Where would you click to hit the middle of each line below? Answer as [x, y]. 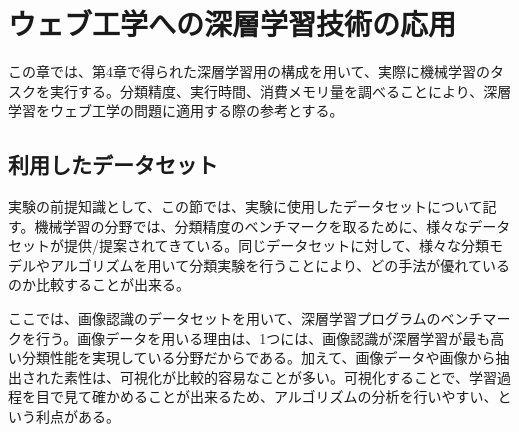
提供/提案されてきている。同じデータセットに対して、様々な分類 [276, 245]
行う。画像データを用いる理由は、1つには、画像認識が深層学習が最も [263, 337]
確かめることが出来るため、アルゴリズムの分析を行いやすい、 [294, 396]
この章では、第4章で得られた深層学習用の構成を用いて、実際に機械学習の [249, 71]
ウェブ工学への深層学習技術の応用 [232, 23]
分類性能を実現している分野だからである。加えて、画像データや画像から [258, 357]
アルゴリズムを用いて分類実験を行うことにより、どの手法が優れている [279, 264]
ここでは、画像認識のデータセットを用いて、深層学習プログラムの [224, 318]
